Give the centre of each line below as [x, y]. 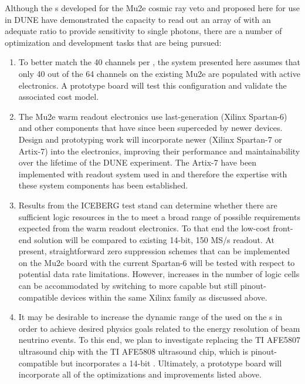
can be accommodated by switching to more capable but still [128, 286]
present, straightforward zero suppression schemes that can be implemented [154, 251]
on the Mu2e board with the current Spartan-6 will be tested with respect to [157, 262]
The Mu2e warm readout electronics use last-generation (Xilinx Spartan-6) [153, 116]
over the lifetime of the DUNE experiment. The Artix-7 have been [138, 162]
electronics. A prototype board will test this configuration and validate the [152, 85]
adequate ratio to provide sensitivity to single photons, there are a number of [143, 31]
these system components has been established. [103, 185]
